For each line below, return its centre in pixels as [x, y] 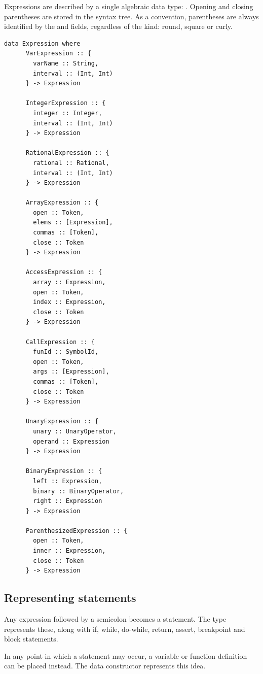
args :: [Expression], [71, 372]
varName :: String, [66, 63]
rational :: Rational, [71, 163]
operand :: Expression [71, 441]
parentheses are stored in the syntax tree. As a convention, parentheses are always [131, 16]
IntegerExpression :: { [66, 103]
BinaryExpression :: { [64, 471]
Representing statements [70, 598]
